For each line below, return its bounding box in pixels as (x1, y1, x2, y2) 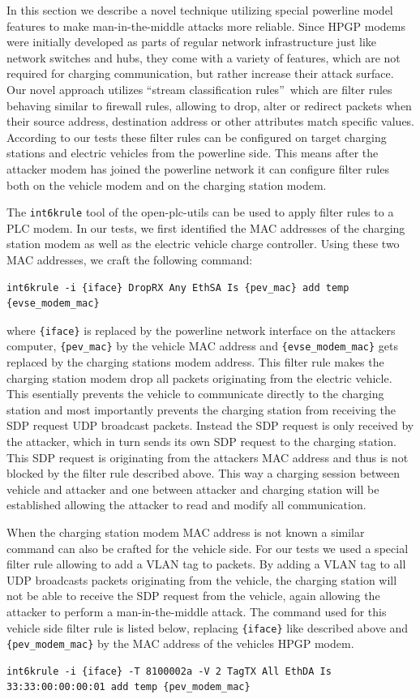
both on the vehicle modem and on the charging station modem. (6, 176, 327, 193)
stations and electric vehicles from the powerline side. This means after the (6, 144, 379, 161)
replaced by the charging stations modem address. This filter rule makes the (6, 354, 384, 371)
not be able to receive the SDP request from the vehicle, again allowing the (6, 587, 380, 604)
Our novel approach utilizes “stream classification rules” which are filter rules (6, 80, 392, 97)
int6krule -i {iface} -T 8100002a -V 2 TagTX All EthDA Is (6, 665, 332, 677)
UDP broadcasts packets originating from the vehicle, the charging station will (6, 571, 397, 588)
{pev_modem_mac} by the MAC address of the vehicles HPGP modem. (6, 635, 354, 652)
